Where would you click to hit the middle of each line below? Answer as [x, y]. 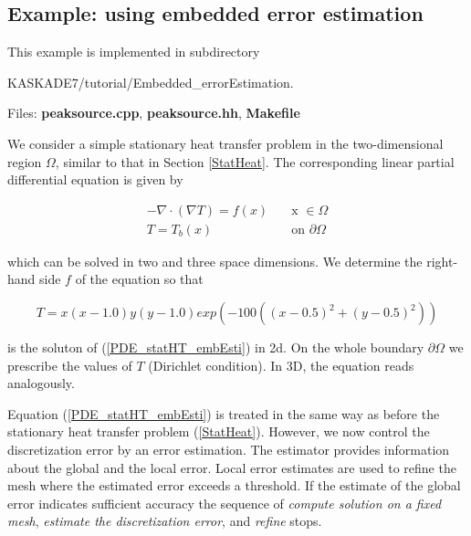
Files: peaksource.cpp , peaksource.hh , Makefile [154, 113]
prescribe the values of [70, 365]
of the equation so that [139, 279]
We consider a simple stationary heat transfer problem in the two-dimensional [225, 143]
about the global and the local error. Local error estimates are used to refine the [232, 467]
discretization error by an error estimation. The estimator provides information [229, 449]
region [25, 161]
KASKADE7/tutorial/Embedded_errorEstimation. [151, 82]
